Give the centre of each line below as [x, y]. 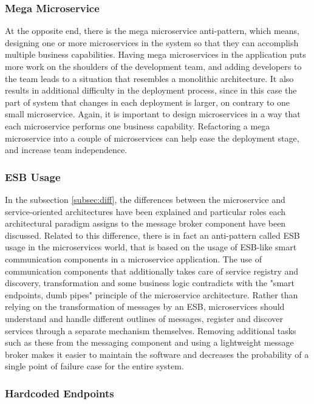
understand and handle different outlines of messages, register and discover [144, 318]
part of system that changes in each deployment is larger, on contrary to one [148, 102]
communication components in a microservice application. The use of [134, 258]
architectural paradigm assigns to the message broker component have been [145, 223]
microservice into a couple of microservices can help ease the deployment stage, [152, 138]
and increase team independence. [66, 150]
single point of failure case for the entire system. [94, 366]
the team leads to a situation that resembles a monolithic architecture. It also [149, 78]
